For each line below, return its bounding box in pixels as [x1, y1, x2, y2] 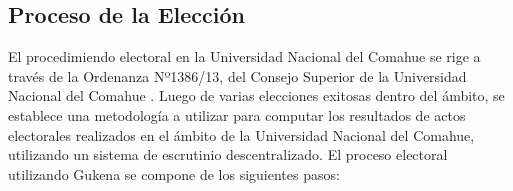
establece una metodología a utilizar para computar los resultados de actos [8, 104, 466, 125]
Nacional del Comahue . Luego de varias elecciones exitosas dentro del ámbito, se [8, 85, 505, 106]
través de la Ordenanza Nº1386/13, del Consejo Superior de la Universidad [8, 65, 467, 86]
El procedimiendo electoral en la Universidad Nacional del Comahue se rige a [8, 46, 481, 67]
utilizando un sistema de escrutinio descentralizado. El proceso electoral [8, 144, 448, 165]
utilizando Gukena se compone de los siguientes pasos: [8, 163, 340, 184]
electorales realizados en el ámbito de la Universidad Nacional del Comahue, [8, 124, 475, 145]
